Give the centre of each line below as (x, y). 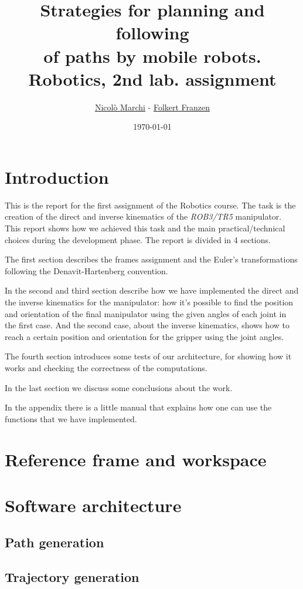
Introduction (57, 176)
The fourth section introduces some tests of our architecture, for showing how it (148, 356)
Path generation (55, 542)
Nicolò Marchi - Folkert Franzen (152, 107)
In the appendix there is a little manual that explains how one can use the (138, 407)
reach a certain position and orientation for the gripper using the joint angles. (144, 336)
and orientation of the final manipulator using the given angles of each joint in (146, 313)
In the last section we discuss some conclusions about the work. (119, 387)
